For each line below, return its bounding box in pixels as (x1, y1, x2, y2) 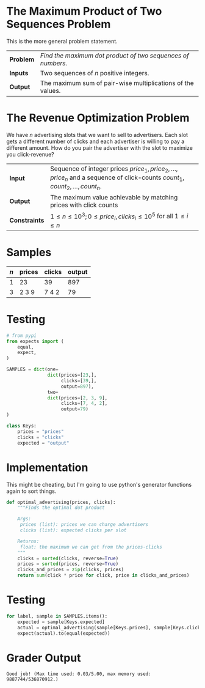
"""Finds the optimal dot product (17, 505, 105, 511)
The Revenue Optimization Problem (6, 111, 190, 125)
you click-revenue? (6, 150, 55, 158)
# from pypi (6, 332, 37, 339)
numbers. (40, 59, 68, 67)
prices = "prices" (17, 428, 64, 435)
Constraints (9, 216, 45, 224)
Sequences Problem (6, 17, 111, 31)
